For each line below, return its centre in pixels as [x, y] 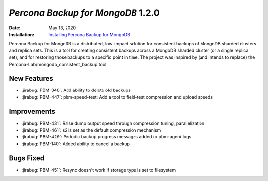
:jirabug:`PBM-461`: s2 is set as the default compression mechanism [91, 130]
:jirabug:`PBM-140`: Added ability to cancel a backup [76, 144]
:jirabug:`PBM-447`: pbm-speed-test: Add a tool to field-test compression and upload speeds [117, 97]
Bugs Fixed [27, 158]
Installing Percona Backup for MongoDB [89, 34]
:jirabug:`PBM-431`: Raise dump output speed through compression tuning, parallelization [113, 123]
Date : [15, 28]
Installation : [22, 34]
